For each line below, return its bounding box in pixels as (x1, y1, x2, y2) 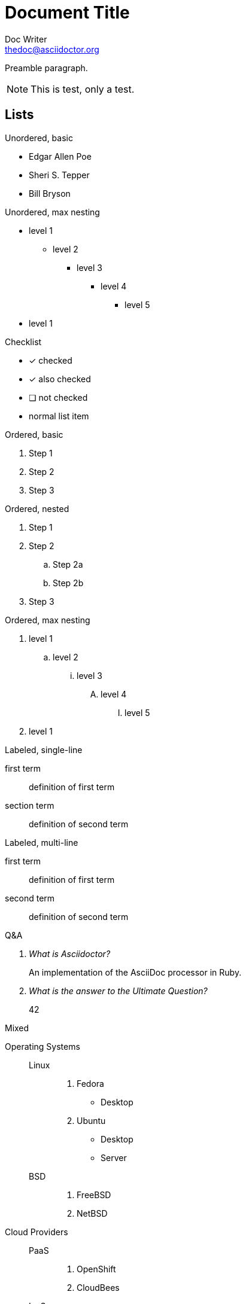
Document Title (5, 2, 130, 23)
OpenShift (77, 1263, 116, 1274)
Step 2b (53, 577, 84, 588)
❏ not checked (29, 392, 88, 403)
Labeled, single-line (5, 744, 83, 755)
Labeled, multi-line (5, 837, 78, 848)
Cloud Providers (5, 1226, 68, 1237)
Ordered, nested (5, 503, 69, 514)
